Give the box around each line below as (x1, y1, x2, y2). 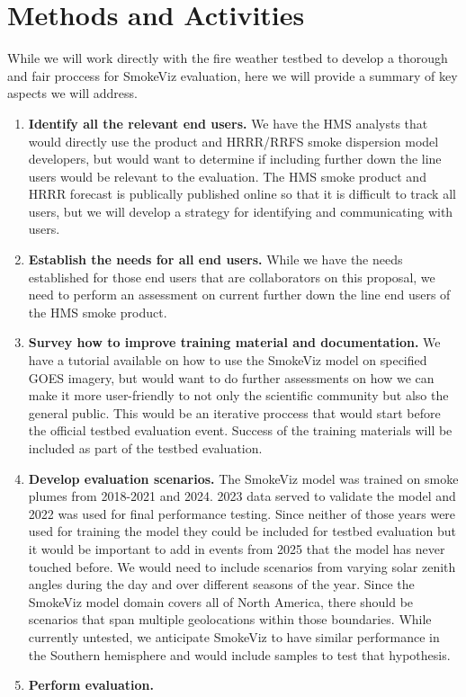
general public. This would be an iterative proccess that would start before (28, 403, 441, 422)
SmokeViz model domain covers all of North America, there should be (28, 592, 414, 611)
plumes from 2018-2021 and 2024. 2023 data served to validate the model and (28, 487, 456, 505)
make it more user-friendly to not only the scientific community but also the (28, 386, 449, 405)
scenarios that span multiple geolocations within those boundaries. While (28, 610, 432, 629)
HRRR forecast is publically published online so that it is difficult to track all (28, 184, 456, 203)
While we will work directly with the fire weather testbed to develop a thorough (7, 49, 448, 67)
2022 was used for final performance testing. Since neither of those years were (28, 504, 456, 523)
